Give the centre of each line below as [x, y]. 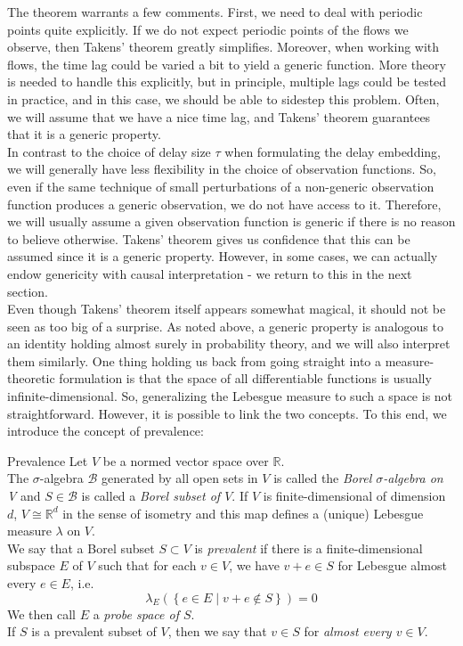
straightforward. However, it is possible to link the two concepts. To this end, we [227, 413]
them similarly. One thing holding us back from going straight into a [194, 360]
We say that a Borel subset [81, 548]
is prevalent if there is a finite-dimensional [309, 548]
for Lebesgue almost [392, 565]
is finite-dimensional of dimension [354, 496]
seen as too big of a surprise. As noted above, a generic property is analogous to [225, 326]
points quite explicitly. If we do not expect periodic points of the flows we [208, 29]
